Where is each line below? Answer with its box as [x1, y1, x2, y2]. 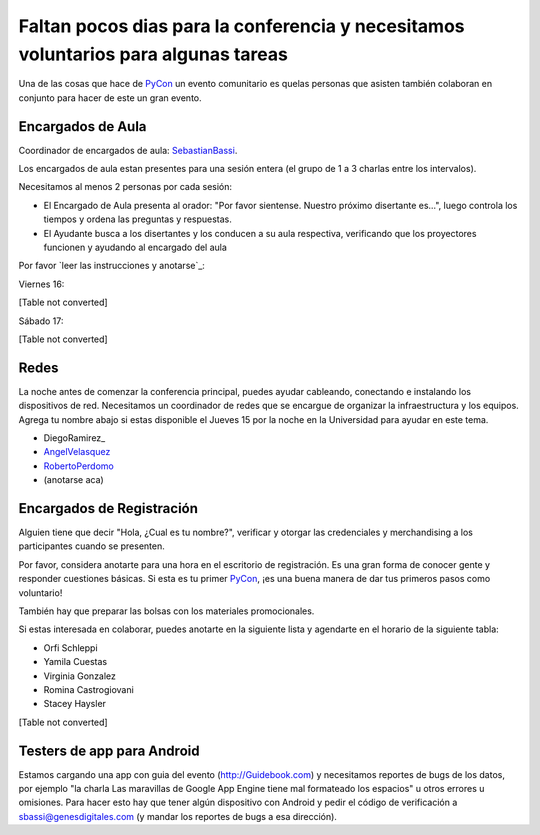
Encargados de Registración [18, 500, 199, 517]
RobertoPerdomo [43, 460, 114, 472]
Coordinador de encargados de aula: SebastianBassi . [18, 144, 238, 156]
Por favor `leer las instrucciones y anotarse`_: [18, 260, 205, 272]
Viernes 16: [18, 278, 65, 290]
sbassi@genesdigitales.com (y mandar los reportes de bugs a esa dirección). [18, 810, 337, 822]
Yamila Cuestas [43, 656, 108, 668]
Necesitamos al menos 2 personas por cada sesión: [18, 181, 233, 193]
